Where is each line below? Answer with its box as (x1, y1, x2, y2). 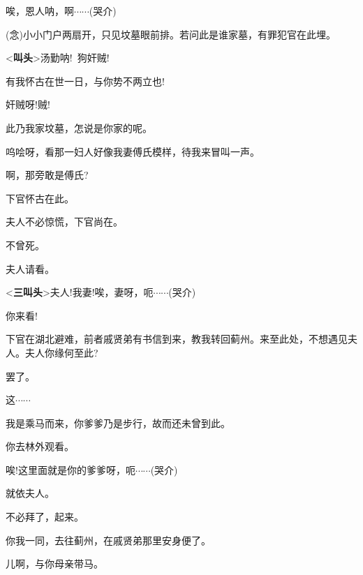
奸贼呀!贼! (6, 97, 50, 112)
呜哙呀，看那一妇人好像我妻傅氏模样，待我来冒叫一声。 (6, 144, 260, 158)
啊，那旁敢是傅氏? (6, 167, 89, 182)
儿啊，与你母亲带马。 (6, 556, 103, 571)
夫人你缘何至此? (24, 345, 98, 359)
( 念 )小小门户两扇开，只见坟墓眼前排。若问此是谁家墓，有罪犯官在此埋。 (6, 27, 336, 41)
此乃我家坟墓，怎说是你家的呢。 (6, 120, 152, 135)
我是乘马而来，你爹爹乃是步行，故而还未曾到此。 (6, 415, 230, 430)
